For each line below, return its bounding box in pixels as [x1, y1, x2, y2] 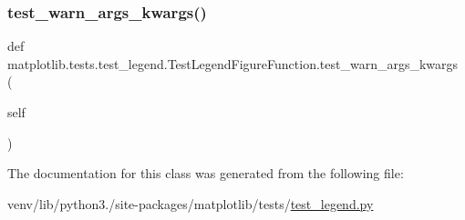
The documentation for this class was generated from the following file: [7, 164, 404, 183]
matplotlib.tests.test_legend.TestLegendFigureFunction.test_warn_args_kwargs [7, 54, 459, 73]
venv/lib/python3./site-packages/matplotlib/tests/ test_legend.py [7, 194, 374, 213]
